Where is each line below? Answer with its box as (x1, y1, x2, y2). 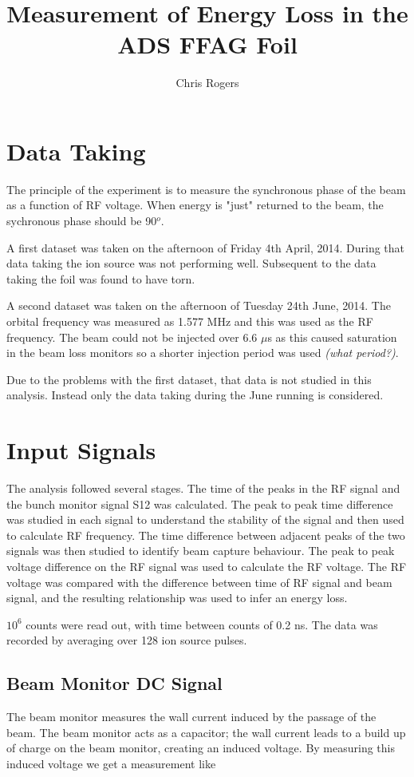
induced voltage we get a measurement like (6, 755, 216, 772)
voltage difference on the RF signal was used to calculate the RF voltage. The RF (6, 558, 407, 575)
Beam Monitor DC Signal (6, 671, 223, 696)
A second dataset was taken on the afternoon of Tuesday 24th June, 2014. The (6, 297, 391, 314)
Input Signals (6, 434, 156, 466)
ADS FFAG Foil (117, 28, 298, 61)
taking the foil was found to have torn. (6, 270, 195, 287)
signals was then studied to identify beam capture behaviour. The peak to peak (6, 542, 395, 559)
